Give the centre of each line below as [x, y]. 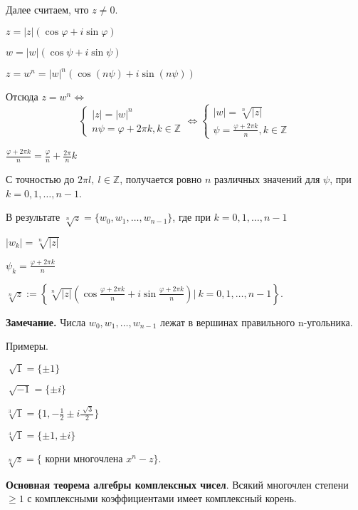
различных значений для [267, 179]
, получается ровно [161, 179]
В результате [33, 217]
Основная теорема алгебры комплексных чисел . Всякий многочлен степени [177, 484]
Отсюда [22, 97]
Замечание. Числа [46, 322]
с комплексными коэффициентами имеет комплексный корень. [162, 498]
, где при [191, 217]
